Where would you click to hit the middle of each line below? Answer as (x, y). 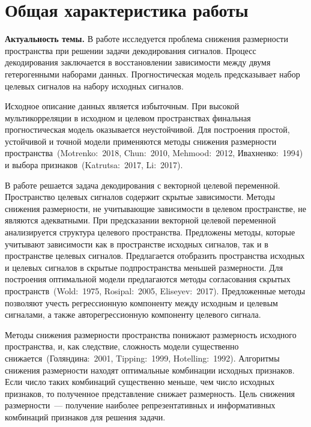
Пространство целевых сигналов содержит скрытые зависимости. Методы (140, 197)
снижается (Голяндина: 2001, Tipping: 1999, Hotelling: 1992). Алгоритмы (142, 358)
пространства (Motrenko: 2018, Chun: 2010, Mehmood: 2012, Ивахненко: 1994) (154, 153)
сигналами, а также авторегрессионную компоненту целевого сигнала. (133, 314)
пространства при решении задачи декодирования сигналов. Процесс (131, 50)
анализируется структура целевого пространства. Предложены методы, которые (150, 232)
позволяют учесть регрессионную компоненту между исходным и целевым (141, 302)
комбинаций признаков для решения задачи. (85, 416)
